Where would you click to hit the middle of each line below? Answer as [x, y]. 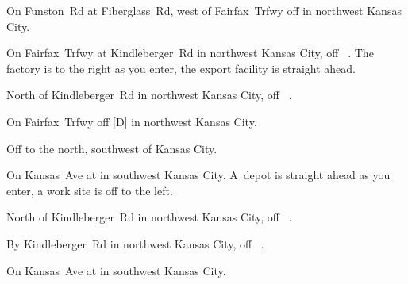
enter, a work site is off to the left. [90, 190]
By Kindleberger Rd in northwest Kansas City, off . [135, 243]
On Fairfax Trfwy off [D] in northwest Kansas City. [132, 121]
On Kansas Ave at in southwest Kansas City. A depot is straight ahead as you [198, 175]
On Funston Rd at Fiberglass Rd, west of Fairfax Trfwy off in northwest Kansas [204, 10]
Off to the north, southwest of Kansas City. [112, 148]
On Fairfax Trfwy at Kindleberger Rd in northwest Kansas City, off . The [190, 53]
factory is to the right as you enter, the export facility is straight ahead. [181, 68]
